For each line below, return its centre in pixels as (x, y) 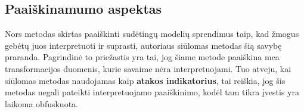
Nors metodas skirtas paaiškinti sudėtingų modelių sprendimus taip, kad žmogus (152, 34)
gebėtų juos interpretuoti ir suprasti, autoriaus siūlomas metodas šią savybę (143, 45)
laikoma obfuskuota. (41, 103)
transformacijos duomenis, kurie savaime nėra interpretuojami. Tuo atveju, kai (148, 68)
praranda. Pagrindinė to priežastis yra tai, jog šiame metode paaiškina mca (142, 57)
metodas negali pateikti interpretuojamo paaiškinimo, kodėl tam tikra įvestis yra (152, 92)
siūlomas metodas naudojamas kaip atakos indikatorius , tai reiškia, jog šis (145, 80)
